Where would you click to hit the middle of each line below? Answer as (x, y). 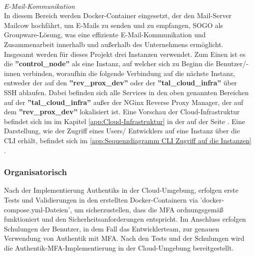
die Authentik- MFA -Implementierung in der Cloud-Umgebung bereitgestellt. (119, 247)
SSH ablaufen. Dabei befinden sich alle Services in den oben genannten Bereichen (127, 92)
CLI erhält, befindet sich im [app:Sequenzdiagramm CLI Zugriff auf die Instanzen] (128, 140)
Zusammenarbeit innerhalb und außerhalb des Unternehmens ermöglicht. (114, 44)
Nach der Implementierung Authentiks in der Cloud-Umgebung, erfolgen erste (121, 190)
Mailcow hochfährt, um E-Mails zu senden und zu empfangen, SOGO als (113, 25)
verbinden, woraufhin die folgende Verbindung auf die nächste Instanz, (129, 73)
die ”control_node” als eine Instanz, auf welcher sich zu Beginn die (109, 64)
